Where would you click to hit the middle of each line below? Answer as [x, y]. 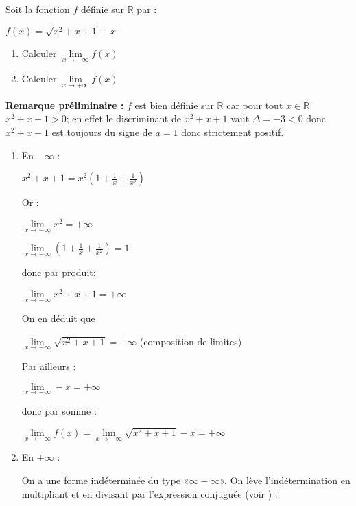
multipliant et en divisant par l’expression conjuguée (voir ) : [150, 493]
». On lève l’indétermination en [285, 480]
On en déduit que [58, 318]
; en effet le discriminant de [123, 118]
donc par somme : [59, 410]
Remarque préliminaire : [65, 105]
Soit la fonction [38, 9]
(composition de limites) [191, 341]
